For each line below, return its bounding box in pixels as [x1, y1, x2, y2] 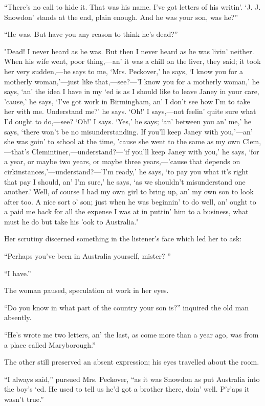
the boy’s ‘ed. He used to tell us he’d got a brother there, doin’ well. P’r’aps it [4, 384, 250, 394]
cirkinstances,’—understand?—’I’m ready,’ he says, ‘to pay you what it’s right [4, 166, 249, 176]
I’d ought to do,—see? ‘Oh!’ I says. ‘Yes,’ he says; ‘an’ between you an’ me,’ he [4, 116, 252, 126]
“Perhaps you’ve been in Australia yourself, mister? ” [4, 251, 171, 261]
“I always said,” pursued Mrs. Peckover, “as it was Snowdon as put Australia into [4, 373, 260, 384]
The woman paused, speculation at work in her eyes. [4, 285, 169, 296]
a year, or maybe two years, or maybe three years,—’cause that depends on [4, 156, 240, 167]
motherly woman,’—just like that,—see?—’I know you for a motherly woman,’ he [4, 76, 259, 86]
